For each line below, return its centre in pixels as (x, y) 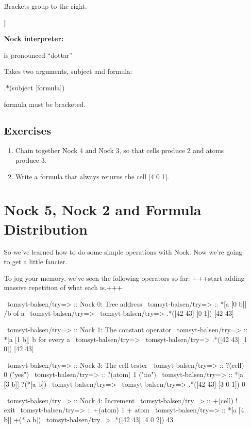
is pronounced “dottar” (38, 55)
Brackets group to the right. (46, 6)
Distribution (46, 229)
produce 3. (31, 160)
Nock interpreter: (34, 39)
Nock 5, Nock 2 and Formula (103, 210)
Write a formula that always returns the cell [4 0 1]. (92, 176)
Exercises (28, 130)
